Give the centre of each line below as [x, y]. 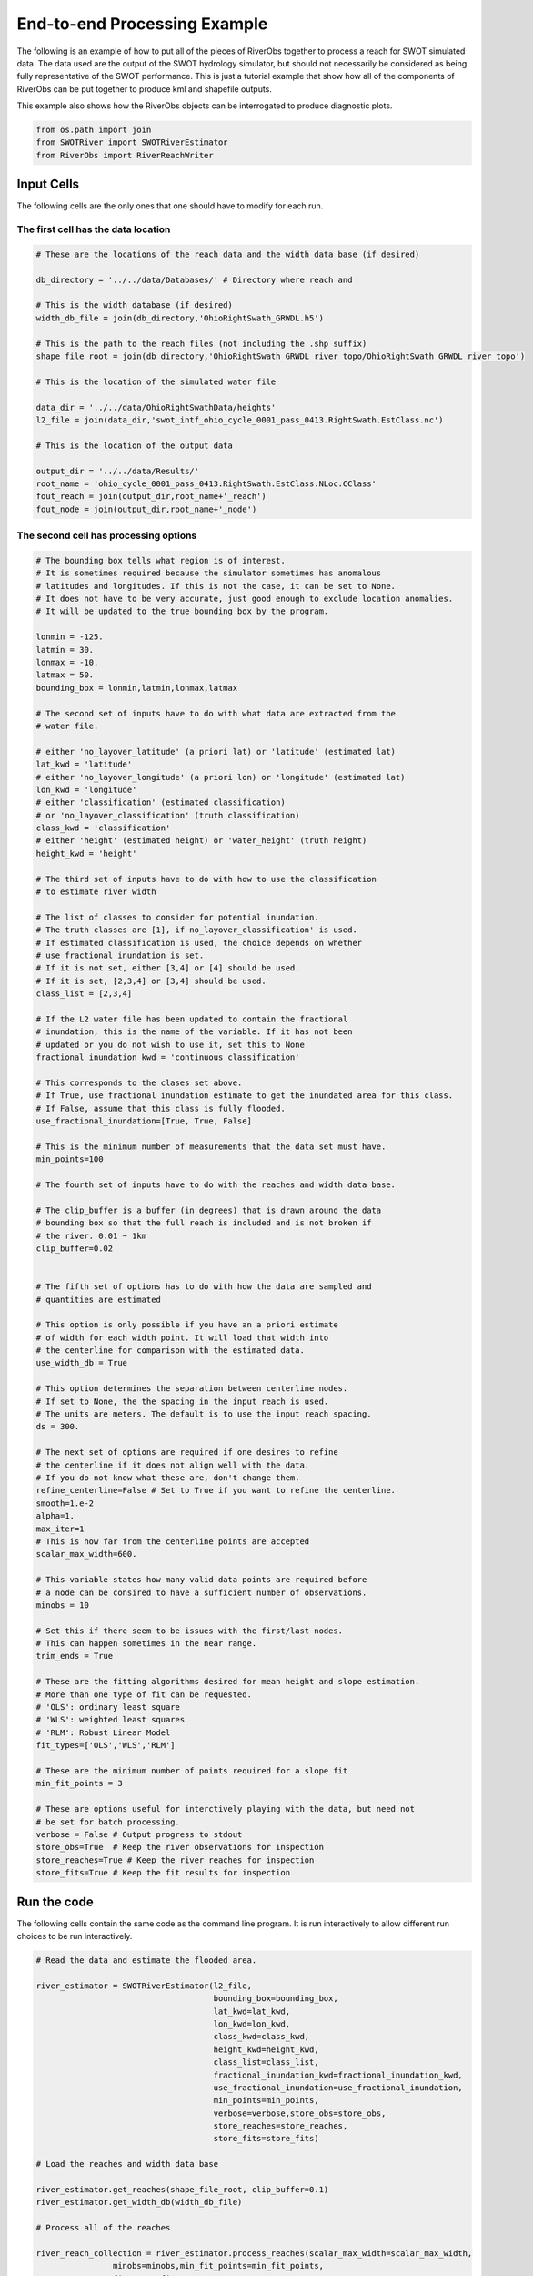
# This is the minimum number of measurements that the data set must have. [211, 1146]
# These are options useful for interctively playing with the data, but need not [226, 1809]
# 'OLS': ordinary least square [108, 1707]
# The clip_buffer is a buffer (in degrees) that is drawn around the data [209, 1210]
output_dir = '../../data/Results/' [118, 471]
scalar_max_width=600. [86, 1554]
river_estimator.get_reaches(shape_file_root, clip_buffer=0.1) [182, 2190]
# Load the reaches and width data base [127, 2164]
